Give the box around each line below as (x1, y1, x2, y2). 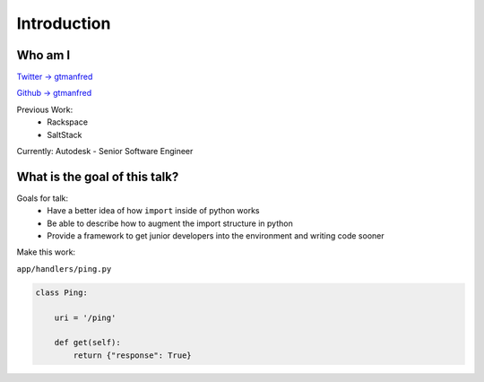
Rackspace (47, 117, 89, 127)
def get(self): (54, 337, 121, 348)
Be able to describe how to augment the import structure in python (47, 218, 293, 229)
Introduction (16, 13, 111, 33)
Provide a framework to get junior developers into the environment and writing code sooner (47, 230, 385, 241)
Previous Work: (16, 104, 73, 115)
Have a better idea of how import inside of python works (47, 205, 260, 216)
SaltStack (47, 129, 82, 140)
